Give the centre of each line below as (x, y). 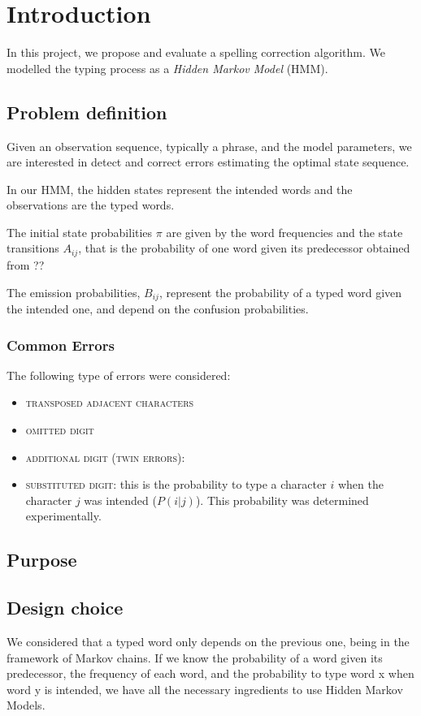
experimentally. (63, 516)
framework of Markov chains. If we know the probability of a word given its (195, 657)
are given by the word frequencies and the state (284, 232)
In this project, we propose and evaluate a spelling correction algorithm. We (196, 52)
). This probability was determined (282, 500)
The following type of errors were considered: (119, 375)
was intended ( (120, 500)
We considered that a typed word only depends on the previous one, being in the (208, 641)
